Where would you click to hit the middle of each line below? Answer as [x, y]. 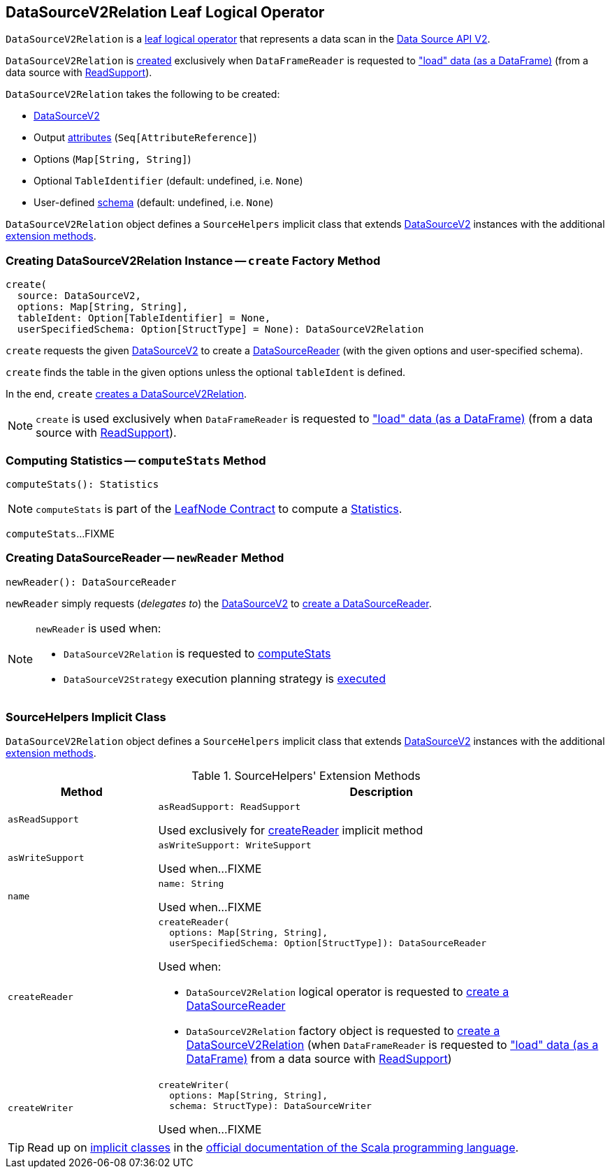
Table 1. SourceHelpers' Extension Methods [306, 776]
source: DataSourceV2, [79, 296]
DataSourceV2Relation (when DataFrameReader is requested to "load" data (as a [392, 1045]
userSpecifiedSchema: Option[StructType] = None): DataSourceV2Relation [220, 329]
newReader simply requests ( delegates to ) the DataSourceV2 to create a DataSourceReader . [219, 603]
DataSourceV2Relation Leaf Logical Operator [165, 12]
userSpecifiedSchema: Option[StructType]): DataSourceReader [328, 943]
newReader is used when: [99, 628]
